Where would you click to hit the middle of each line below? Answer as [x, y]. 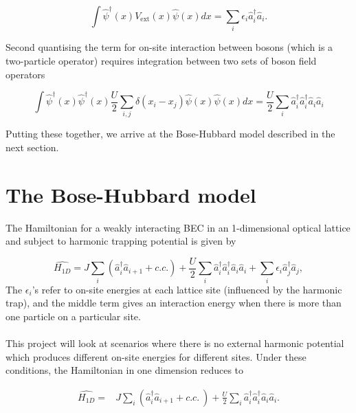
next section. [32, 147]
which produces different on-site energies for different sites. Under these [156, 356]
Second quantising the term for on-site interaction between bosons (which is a [169, 47]
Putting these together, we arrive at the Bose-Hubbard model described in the [170, 134]
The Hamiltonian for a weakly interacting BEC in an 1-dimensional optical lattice [178, 227]
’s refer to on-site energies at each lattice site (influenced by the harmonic [187, 289]
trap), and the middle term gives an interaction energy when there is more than [174, 303]
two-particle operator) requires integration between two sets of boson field [161, 60]
